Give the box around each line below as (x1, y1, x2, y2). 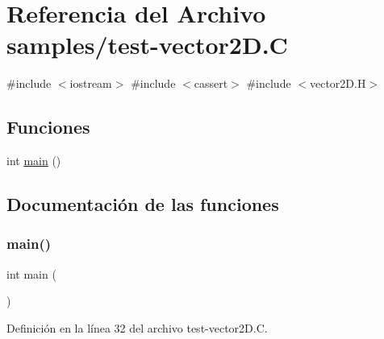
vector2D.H (309, 75, 366, 92)
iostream (69, 75, 112, 92)
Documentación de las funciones (6, 192, 279, 217)
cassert (194, 75, 228, 92)
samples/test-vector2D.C (6, 28, 288, 61)
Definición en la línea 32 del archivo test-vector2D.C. (6, 319, 268, 336)
